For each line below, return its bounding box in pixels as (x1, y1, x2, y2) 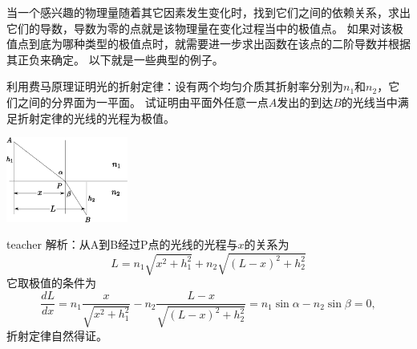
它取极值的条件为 (6, 274, 96, 291)
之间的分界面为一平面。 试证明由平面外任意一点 (17, 93, 269, 110)
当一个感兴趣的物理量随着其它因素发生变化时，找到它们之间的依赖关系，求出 (6, 4, 411, 20)
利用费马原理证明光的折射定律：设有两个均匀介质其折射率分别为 (6, 78, 343, 95)
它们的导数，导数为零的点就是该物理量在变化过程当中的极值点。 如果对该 (6, 19, 392, 36)
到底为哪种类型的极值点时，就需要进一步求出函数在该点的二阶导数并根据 (28, 35, 411, 52)
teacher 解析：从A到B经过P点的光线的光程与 (6, 236, 238, 253)
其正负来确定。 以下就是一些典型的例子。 (6, 51, 224, 67)
